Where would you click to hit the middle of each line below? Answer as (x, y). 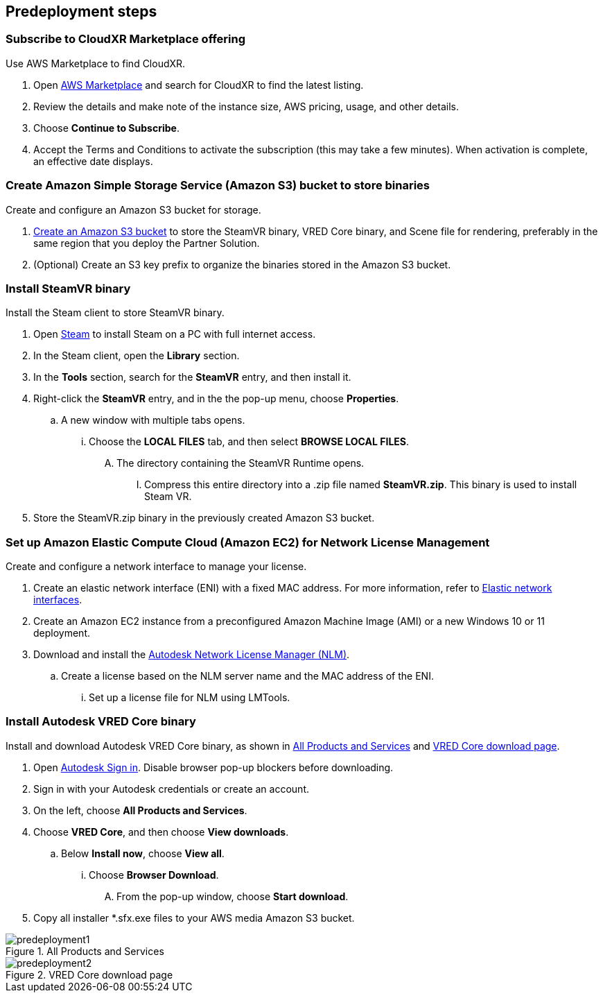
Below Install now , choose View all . (143, 853)
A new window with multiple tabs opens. (153, 420)
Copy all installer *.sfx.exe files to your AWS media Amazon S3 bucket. (194, 918)
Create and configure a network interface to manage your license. (156, 567)
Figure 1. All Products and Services (85, 951)
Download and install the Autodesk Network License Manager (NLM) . (192, 655)
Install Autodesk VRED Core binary (101, 722)
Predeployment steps (81, 11)
